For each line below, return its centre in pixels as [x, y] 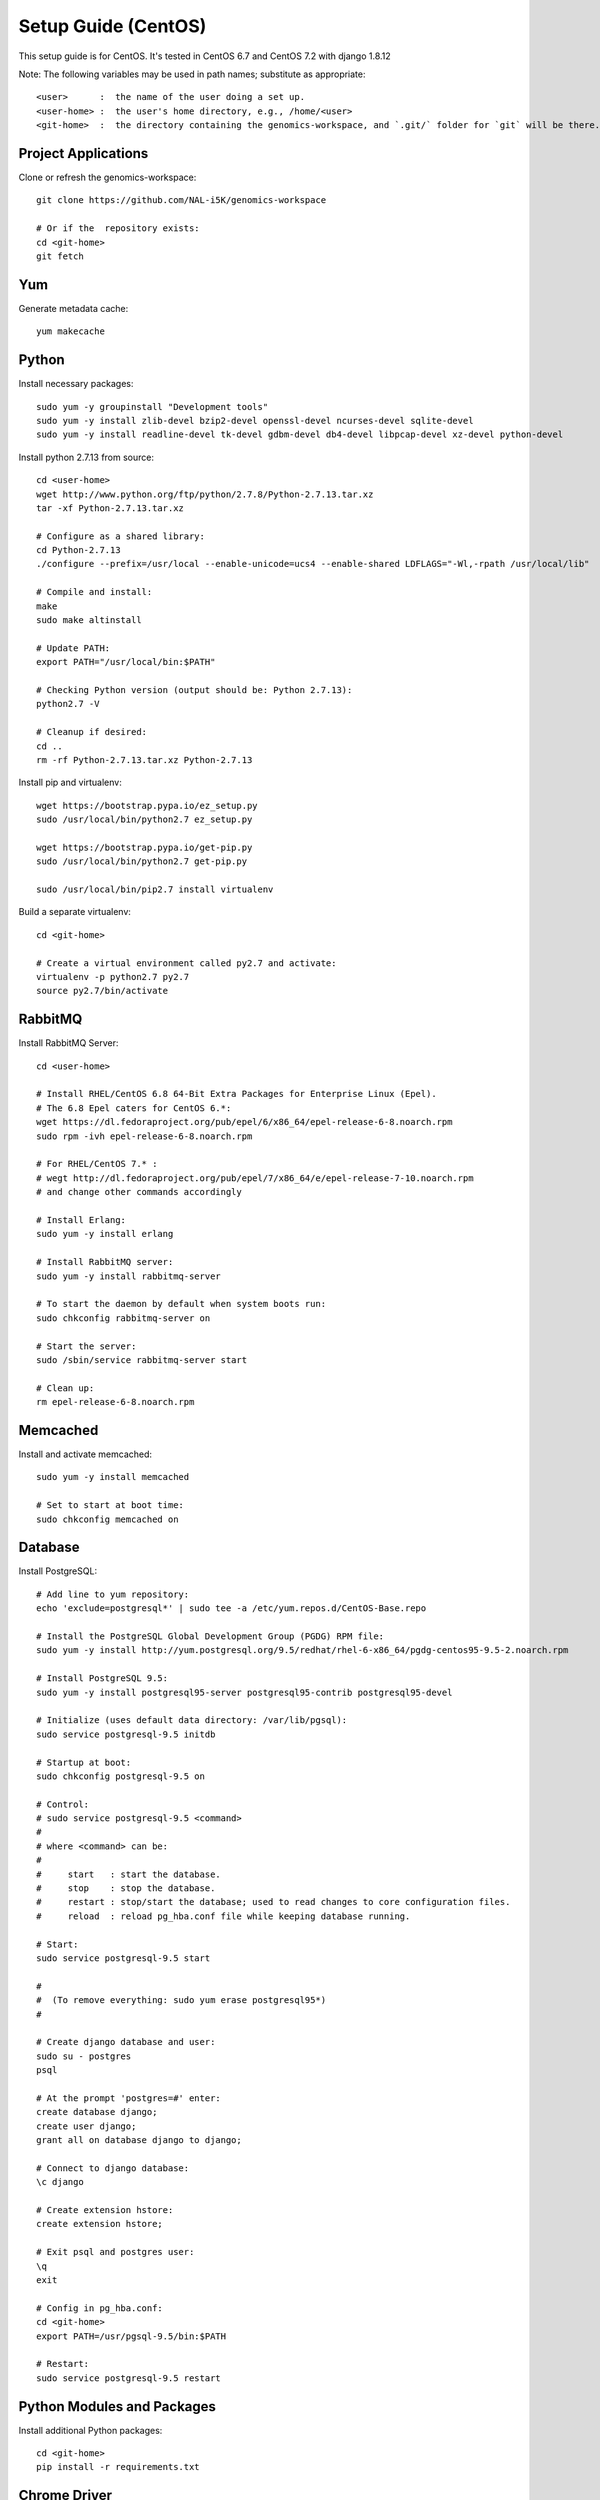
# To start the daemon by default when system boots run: [181, 1304]
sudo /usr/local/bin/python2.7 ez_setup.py [144, 819]
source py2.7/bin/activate [102, 991]
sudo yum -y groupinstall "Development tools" [152, 406]
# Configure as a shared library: [120, 536]
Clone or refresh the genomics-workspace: [107, 177]
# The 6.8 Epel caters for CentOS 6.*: [134, 1108]
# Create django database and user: [126, 2042]
